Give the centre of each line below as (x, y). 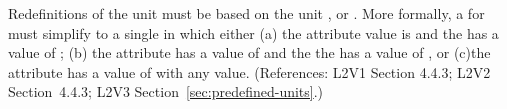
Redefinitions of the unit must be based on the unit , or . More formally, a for (246, 13)
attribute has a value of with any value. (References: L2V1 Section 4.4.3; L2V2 (249, 71)
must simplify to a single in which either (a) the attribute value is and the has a (253, 32)
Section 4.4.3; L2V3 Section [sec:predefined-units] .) (166, 91)
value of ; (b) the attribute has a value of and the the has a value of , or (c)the (249, 52)
